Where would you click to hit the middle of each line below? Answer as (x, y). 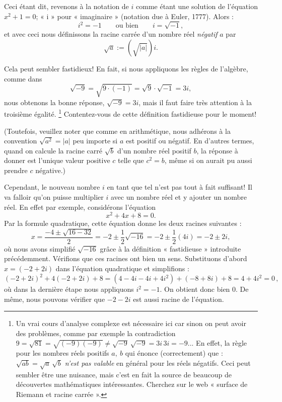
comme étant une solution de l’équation (197, 6)
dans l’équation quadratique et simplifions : (122, 268)
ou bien (127, 26)
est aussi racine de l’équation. (179, 299)
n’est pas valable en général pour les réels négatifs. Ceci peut (158, 363)
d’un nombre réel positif (154, 150)
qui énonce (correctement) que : (174, 353)
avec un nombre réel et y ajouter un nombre (179, 197)
